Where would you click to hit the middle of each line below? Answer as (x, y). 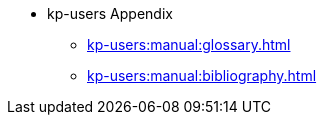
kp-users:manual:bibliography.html (202, 75)
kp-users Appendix (110, 13)
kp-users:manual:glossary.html (189, 44)
